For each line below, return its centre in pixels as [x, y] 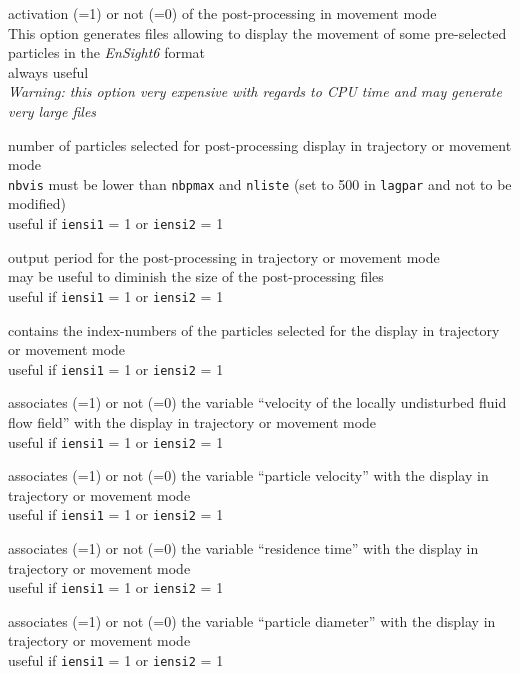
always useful [48, 71]
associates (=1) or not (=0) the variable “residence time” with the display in [243, 548]
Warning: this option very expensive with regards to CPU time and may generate [255, 91]
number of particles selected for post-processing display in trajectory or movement [260, 144]
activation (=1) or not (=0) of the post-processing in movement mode [222, 13]
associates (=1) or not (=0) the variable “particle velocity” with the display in [248, 475]
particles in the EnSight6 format [107, 52]
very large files [52, 110]
